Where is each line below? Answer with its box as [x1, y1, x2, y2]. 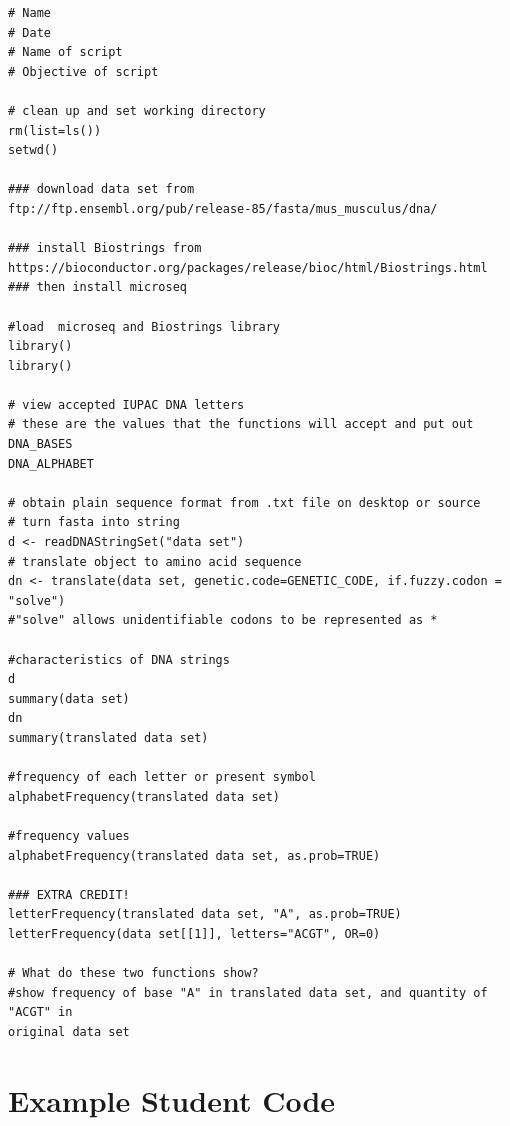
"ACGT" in [8, 1005, 73, 1020]
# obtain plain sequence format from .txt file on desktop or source [8, 495, 481, 510]
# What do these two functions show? [8, 966, 259, 981]
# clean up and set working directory [8, 103, 266, 118]
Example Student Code [8, 1079, 336, 1120]
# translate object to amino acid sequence [8, 554, 302, 569]
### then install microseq [8, 280, 187, 295]
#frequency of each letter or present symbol [8, 770, 316, 785]
